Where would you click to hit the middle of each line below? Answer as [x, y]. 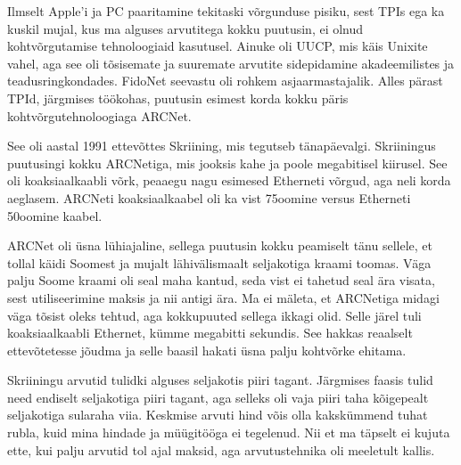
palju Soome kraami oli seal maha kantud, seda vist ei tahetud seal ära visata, [221, 280]
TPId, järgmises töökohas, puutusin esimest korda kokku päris [178, 98]
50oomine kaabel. [55, 215]
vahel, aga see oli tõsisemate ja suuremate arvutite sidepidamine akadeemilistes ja [231, 63]
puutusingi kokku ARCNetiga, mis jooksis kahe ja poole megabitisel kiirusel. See [227, 163]
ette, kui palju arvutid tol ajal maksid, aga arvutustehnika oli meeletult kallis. [221, 449]
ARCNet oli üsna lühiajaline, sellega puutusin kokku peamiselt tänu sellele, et [220, 245]
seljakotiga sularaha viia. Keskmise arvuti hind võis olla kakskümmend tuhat [218, 415]
